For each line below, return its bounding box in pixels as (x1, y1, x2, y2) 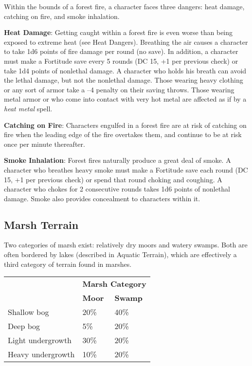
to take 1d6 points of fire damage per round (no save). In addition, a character (4, 46, 238, 56)
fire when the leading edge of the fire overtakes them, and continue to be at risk (4, 129, 242, 139)
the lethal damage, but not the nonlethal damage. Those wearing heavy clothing (4, 75, 243, 85)
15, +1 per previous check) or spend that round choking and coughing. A (4, 174, 222, 184)
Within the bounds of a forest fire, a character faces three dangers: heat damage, (4, 1, 245, 11)
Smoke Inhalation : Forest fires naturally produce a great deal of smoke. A (4, 155, 231, 165)
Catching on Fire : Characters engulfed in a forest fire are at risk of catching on (4, 120, 247, 130)
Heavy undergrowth (8, 349, 75, 360)
